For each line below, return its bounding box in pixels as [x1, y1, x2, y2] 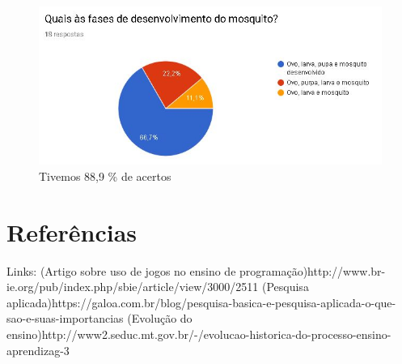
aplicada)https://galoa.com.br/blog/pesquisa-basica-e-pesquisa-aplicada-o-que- [6, 293, 396, 310]
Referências [6, 215, 138, 248]
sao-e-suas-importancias [6, 310, 124, 327]
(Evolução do [127, 310, 193, 327]
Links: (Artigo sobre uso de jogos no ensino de [6, 262, 236, 279]
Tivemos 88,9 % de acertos [39, 167, 171, 184]
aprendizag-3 [6, 341, 70, 358]
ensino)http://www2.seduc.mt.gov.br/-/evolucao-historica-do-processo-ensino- [6, 326, 391, 343]
